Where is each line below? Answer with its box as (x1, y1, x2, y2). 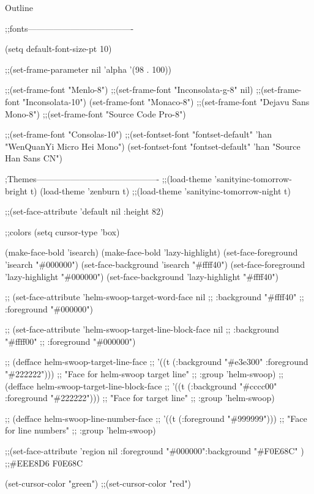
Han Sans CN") (5, 152, 62, 164)
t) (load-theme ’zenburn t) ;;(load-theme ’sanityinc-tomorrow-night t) (30, 184, 291, 197)
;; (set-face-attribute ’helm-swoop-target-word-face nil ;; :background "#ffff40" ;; (5, 290, 304, 303)
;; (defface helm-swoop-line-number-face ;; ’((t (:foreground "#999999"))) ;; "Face (5, 411, 307, 424)
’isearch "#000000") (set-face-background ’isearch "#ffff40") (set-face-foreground (5, 257, 305, 270)
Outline (5, 1, 33, 13)
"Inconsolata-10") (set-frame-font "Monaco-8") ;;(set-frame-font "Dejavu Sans (22, 95, 310, 108)
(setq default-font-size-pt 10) (5, 42, 112, 55)
